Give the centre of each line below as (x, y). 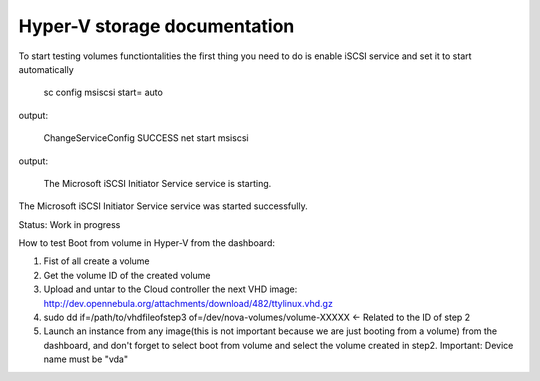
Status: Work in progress (69, 224)
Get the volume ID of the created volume (127, 275)
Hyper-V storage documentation (156, 26)
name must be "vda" (86, 359)
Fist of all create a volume (96, 261)
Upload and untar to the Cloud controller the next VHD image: (170, 289)
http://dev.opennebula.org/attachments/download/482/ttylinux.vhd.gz (188, 303)
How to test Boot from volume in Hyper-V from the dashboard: (146, 243)
